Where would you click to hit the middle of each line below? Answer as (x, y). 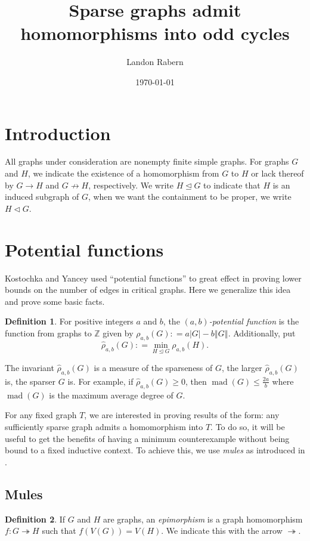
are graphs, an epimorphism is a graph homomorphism (203, 519)
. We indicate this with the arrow (222, 531)
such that (59, 531)
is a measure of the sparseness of (153, 368)
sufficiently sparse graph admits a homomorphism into (104, 426)
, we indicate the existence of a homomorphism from (123, 173)
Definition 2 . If (35, 519)
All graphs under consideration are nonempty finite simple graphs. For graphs (147, 161)
